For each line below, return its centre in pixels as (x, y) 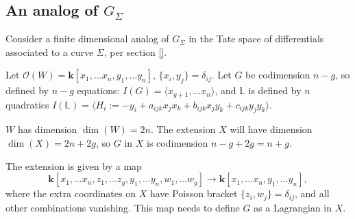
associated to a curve (50, 52)
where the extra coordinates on (71, 193)
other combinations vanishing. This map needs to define (123, 207)
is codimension (177, 143)
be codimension (278, 75)
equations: (98, 90)
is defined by (275, 90)
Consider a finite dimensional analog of (87, 39)
